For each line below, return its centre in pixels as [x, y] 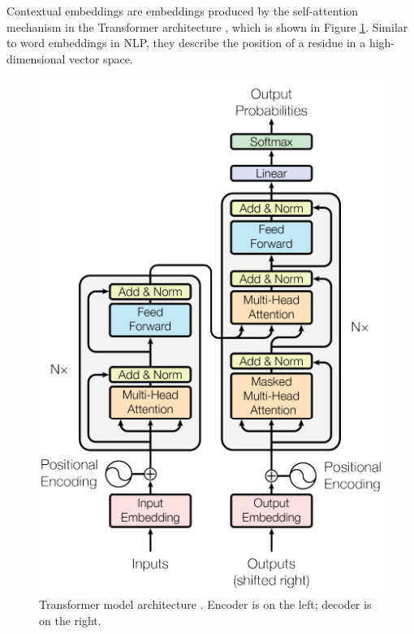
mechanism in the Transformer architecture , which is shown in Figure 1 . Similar [207, 26]
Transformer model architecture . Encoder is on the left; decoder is [205, 604]
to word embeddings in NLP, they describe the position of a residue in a [186, 43]
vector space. [101, 58]
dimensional [36, 58]
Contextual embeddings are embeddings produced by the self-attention [183, 11]
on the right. [70, 620]
